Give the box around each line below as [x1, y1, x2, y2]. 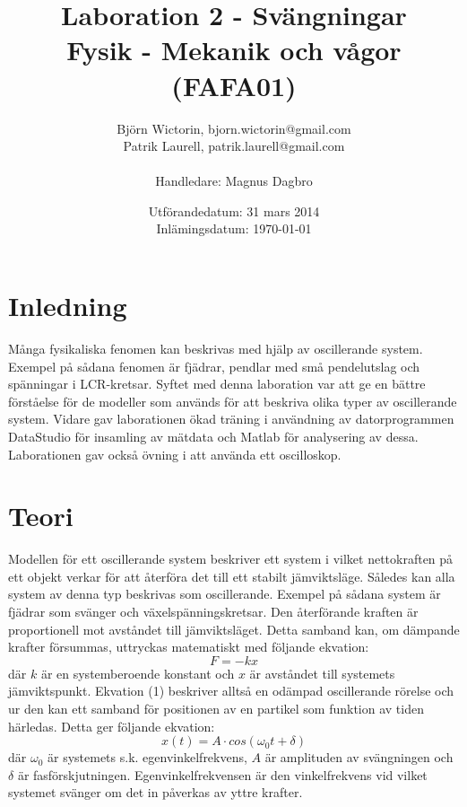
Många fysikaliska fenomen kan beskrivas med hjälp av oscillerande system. [8, 339, 423, 357]
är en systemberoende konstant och [40, 663, 235, 682]
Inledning [8, 287, 127, 324]
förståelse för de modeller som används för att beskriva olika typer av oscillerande [8, 391, 457, 410]
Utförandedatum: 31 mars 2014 [148, 201, 320, 220]
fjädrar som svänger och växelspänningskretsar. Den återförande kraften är [8, 602, 419, 621]
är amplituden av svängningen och [264, 748, 454, 767]
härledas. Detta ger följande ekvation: [8, 716, 215, 735]
